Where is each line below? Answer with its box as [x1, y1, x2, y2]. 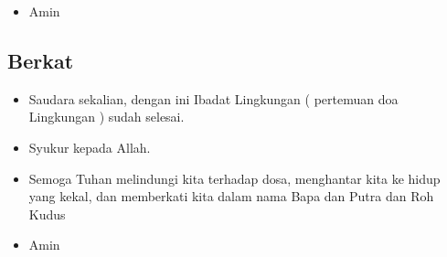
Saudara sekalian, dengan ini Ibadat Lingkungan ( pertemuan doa [28, 89, 399, 108]
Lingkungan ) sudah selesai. [28, 107, 185, 126]
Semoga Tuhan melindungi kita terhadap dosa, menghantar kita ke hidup [28, 168, 441, 187]
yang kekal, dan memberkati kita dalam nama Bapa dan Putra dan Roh [28, 187, 434, 206]
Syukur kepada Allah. [28, 137, 151, 156]
